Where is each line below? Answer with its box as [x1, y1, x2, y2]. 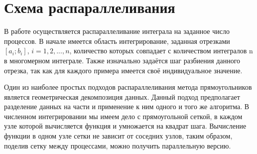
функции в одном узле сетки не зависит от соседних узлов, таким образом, [4, 131, 233, 141]
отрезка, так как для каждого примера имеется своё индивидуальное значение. [4, 65, 243, 75]
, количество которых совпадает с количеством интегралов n [69, 45, 253, 56]
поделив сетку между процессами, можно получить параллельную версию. [4, 140, 231, 151]
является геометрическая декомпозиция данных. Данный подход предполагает [4, 91, 240, 102]
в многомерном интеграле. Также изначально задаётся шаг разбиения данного [4, 55, 241, 65]
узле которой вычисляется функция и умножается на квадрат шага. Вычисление [4, 121, 247, 131]
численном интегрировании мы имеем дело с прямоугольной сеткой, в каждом [4, 111, 243, 121]
